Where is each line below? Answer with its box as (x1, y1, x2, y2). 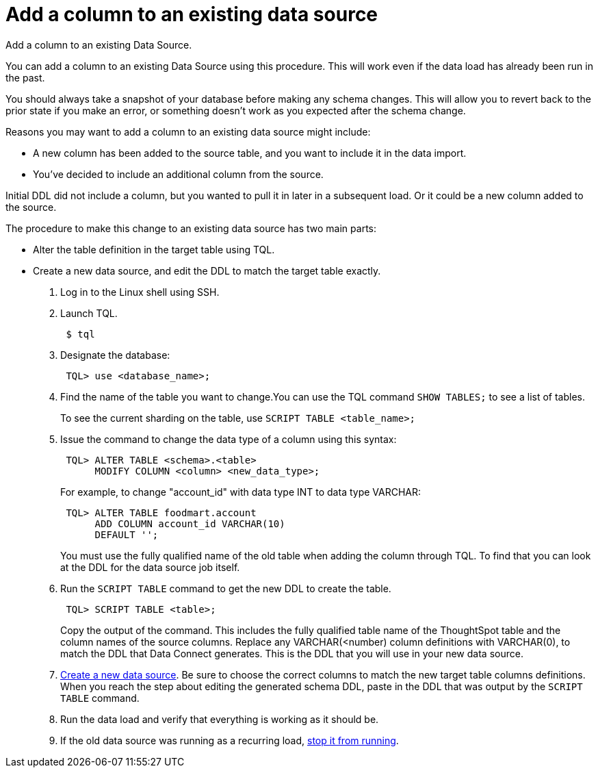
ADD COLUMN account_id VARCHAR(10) (94, 518, 285, 529)
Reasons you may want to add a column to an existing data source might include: (5, 125, 371, 138)
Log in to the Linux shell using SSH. (60, 286, 220, 298)
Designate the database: (60, 349, 170, 361)
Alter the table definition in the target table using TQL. (33, 243, 275, 255)
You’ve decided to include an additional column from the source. (33, 168, 324, 180)
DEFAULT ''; (94, 529, 159, 540)
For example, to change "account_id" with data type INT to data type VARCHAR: (60, 485, 421, 498)
